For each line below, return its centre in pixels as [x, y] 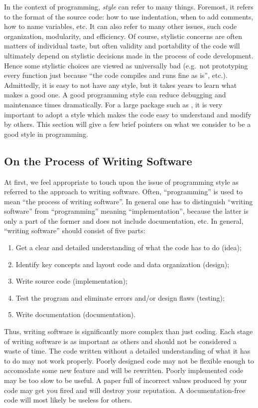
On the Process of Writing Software [98, 161]
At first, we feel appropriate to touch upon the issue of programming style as [121, 182]
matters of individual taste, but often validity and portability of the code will [122, 46]
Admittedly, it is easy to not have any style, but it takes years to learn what [121, 85]
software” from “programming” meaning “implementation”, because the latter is [126, 211]
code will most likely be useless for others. [68, 400]
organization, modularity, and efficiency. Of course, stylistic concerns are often [123, 36]
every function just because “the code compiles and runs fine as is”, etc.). [116, 75]
